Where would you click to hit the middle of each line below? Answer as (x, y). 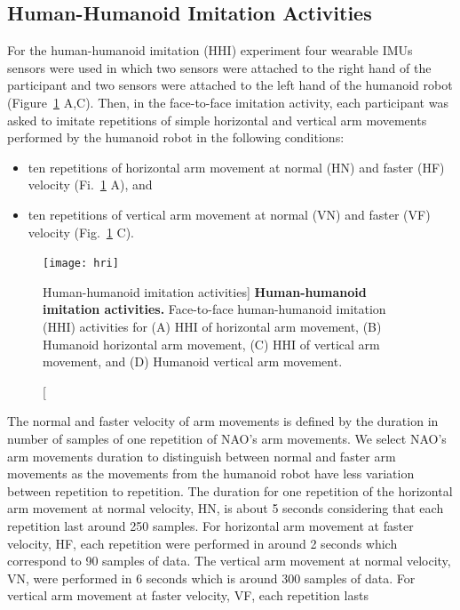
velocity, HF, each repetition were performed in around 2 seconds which (202, 543)
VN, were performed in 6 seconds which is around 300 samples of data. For (211, 578)
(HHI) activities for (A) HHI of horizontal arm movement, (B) (212, 326)
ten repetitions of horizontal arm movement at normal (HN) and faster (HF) (236, 167)
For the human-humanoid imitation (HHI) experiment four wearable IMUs (210, 50)
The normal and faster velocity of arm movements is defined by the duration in (223, 421)
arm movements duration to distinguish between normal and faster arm (202, 456)
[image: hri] (81, 264)
